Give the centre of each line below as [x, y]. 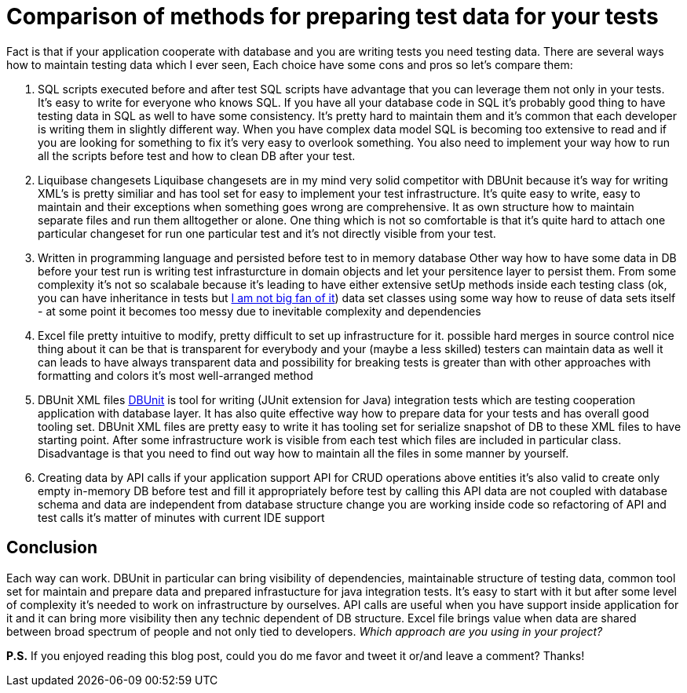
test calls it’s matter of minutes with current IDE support [181, 517]
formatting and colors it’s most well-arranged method [175, 375]
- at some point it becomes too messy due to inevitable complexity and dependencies [259, 311]
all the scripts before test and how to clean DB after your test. [197, 155]
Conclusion [52, 548]
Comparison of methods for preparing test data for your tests [333, 16]
